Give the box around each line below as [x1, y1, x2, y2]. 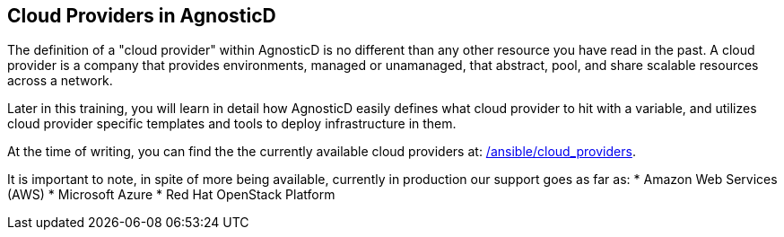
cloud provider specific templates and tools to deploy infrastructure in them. [7, 116, 457, 132]
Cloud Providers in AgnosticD [7, 4, 276, 27]
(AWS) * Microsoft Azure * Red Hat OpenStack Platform [7, 187, 335, 203]
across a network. [7, 73, 113, 89]
